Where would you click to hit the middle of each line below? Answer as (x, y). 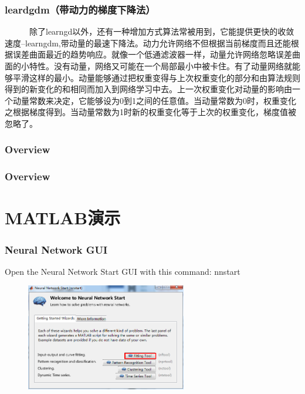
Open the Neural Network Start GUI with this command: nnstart (123, 271)
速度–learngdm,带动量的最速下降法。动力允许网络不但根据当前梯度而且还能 (148, 43)
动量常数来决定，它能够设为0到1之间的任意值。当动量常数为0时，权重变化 (154, 100)
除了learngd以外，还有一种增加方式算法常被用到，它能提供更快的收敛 (162, 31)
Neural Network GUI (56, 249)
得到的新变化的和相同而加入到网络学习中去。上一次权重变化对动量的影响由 (148, 89)
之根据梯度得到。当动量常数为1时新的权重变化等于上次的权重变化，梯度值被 (150, 112)
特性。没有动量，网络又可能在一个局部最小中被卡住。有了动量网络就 (160, 66)
